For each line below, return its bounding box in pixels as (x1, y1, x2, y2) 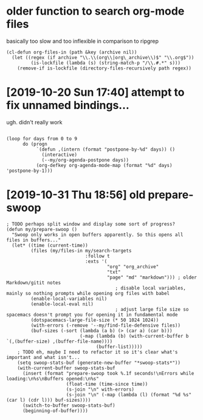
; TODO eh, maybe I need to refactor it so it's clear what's (17, 349, 178, 355)
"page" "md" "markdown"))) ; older (106, 274, 198, 280)
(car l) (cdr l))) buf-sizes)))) (6, 397, 91, 403)
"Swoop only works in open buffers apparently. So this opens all (12, 232, 184, 238)
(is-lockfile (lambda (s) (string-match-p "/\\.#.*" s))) (30, 60, 181, 66)
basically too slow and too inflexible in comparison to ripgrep (6, 37, 159, 44)
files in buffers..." (6, 237, 61, 243)
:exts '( (84, 258, 108, 265)
